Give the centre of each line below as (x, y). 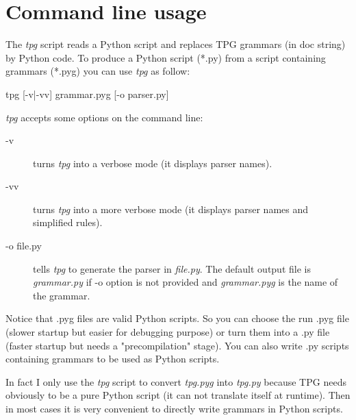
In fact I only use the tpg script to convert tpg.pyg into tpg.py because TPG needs (176, 381)
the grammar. (62, 295)
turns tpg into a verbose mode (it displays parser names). (153, 163)
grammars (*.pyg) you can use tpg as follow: (98, 71)
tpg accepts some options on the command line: (104, 117)
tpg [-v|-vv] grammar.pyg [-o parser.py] (87, 94)
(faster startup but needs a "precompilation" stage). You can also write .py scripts (177, 345)
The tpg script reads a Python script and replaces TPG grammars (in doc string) (176, 44)
